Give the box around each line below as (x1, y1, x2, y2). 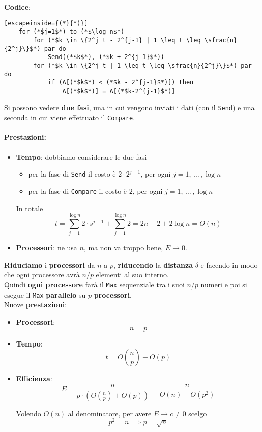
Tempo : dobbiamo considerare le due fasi (16, 151, 147, 162)
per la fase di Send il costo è (28, 168, 116, 179)
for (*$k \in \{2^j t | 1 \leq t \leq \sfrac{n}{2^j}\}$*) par (33, 62, 252, 69)
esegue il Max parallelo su (4, 289, 86, 300)
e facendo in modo (200, 259, 258, 270)
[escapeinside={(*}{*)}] (4, 19, 88, 27)
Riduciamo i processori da (4, 259, 95, 270)
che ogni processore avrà (4, 269, 80, 280)
